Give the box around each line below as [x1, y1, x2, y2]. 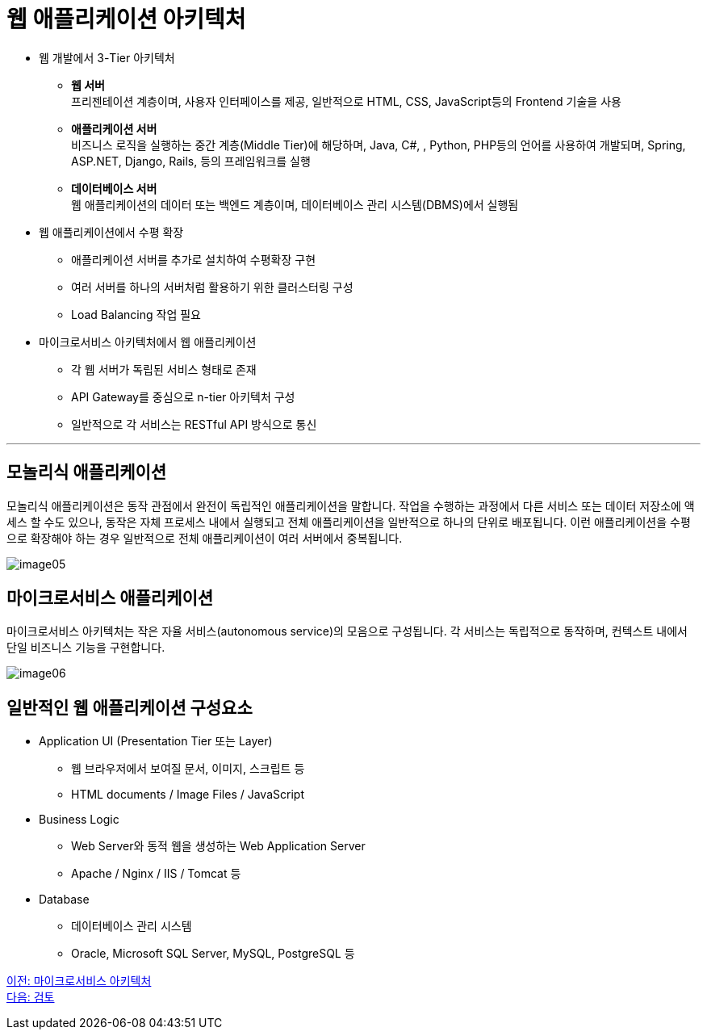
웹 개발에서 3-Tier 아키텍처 [39, 50, 175, 65]
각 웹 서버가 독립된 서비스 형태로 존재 [71, 362, 257, 376]
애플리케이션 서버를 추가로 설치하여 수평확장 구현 [71, 252, 316, 266]
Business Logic [39, 812, 119, 827]
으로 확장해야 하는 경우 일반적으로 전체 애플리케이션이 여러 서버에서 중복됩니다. [6, 531, 403, 545]
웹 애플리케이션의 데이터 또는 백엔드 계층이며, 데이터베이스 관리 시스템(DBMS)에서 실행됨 [71, 197, 519, 212]
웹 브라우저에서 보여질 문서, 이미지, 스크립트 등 [71, 761, 305, 776]
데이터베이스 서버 [71, 181, 157, 195]
